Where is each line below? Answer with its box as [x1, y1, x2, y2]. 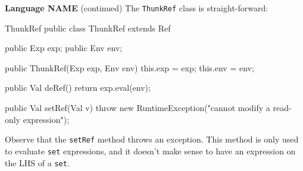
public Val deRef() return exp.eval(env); [5, 81, 151, 94]
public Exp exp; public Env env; [5, 42, 123, 54]
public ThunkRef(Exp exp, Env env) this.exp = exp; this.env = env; [5, 61, 254, 74]
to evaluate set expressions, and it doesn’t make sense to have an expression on [5, 144, 296, 157]
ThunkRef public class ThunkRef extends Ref [5, 21, 171, 34]
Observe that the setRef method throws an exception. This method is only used [5, 133, 299, 145]
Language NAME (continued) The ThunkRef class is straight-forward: [5, 2, 268, 14]
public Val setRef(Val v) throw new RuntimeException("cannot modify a [5, 102, 270, 114]
